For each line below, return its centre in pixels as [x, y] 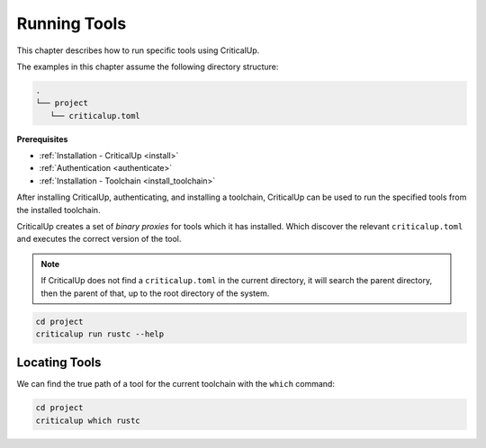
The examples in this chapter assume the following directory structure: [148, 67]
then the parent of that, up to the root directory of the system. [155, 293]
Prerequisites [42, 139]
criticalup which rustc [88, 420]
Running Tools [72, 23]
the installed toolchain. [58, 210]
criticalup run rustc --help [100, 334]
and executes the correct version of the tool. [99, 239]
